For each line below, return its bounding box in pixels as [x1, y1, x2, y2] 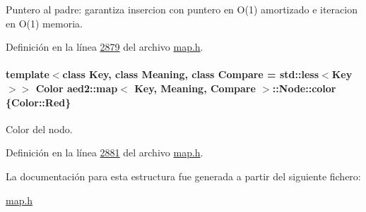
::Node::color [272, 80, 336, 95]
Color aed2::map [35, 80, 118, 95]
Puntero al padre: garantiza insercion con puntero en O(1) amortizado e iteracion [6, 2, 358, 16]
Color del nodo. [6, 121, 73, 136]
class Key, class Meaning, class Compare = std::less [62, 67, 319, 82]
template [6, 67, 49, 82]
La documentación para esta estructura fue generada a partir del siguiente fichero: [6, 168, 361, 183]
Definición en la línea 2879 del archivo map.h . [6, 39, 203, 54]
